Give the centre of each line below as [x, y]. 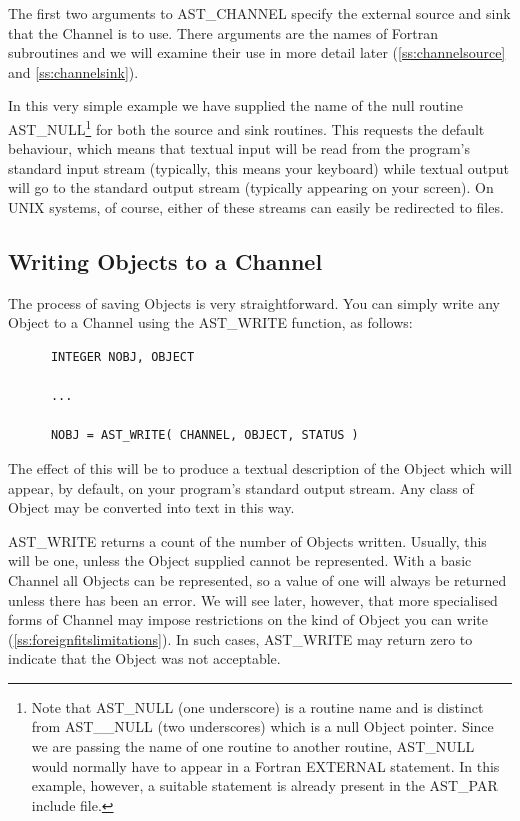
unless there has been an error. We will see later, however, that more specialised [253, 599]
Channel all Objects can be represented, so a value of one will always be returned [257, 579]
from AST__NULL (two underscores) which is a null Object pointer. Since [262, 726]
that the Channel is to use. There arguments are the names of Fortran [223, 32]
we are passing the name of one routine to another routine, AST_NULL [253, 746]
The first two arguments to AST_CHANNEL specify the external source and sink [259, 13]
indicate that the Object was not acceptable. [144, 658]
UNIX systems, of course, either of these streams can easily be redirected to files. [256, 207]
